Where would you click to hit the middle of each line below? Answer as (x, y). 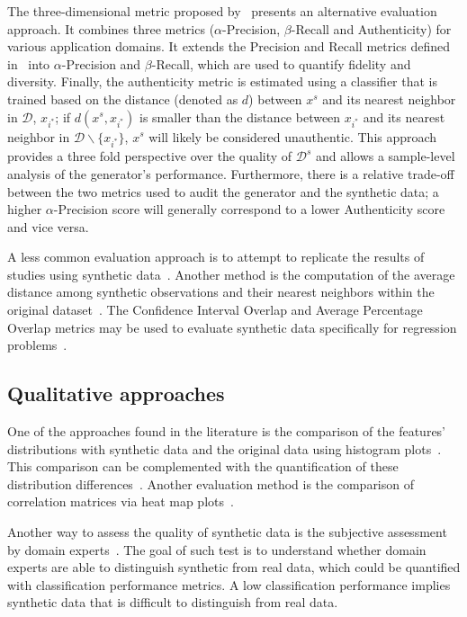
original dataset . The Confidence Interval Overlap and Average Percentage (215, 310)
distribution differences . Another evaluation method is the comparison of (211, 483)
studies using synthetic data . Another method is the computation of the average (231, 274)
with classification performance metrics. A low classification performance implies (229, 584)
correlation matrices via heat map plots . (121, 501)
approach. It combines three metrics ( (111, 28)
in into (29, 63)
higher (25, 209)
